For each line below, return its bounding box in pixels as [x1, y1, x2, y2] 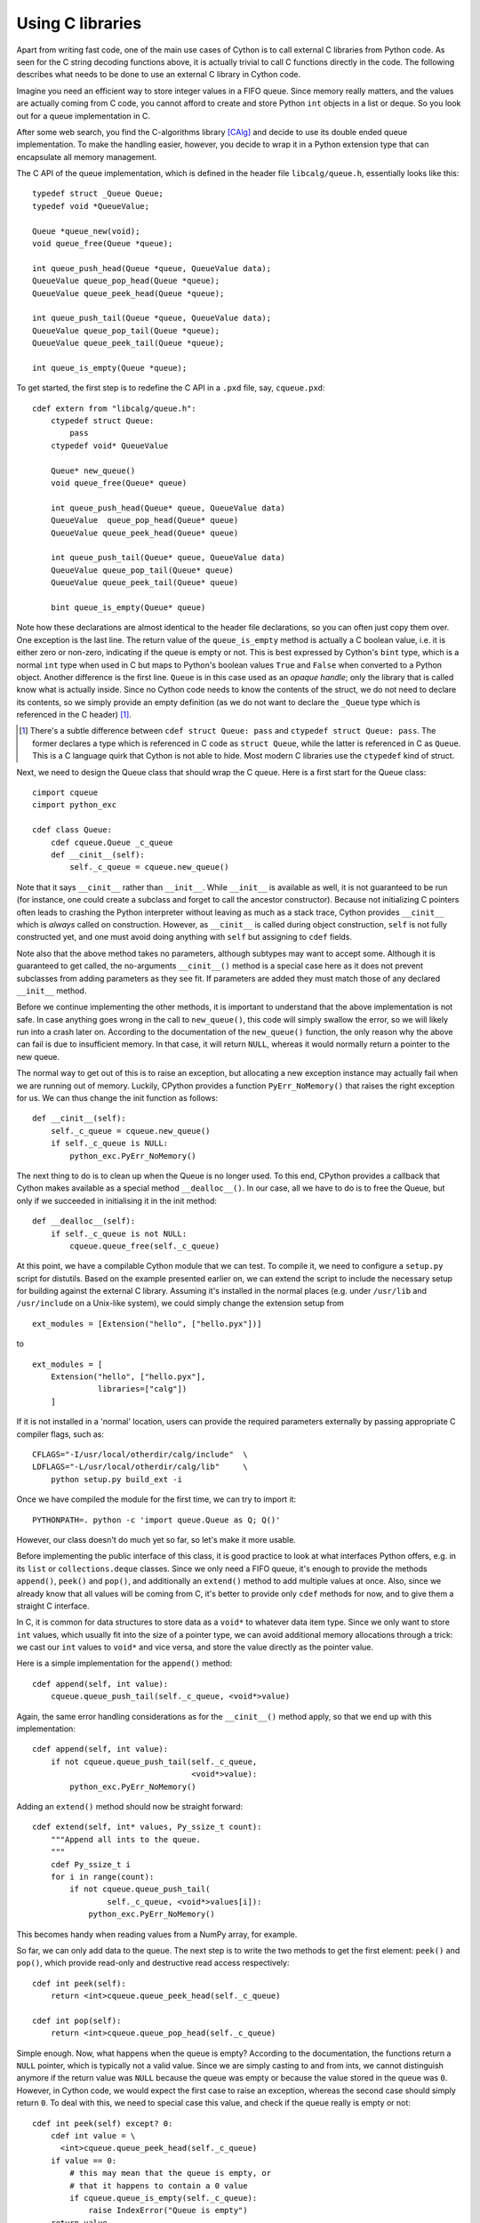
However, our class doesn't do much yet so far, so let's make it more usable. [16, 1534, 297, 1545]
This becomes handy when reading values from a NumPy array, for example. [16, 1929, 298, 1939]
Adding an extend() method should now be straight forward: [16, 1801, 244, 1811]
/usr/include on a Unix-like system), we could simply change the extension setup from [16, 1298, 344, 1309]
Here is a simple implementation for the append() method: [16, 1658, 233, 1669]
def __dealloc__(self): [32, 1216, 136, 1226]
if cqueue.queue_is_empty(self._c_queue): [69, 2193, 258, 2203]
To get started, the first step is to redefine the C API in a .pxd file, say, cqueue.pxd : [16, 382, 325, 393]
